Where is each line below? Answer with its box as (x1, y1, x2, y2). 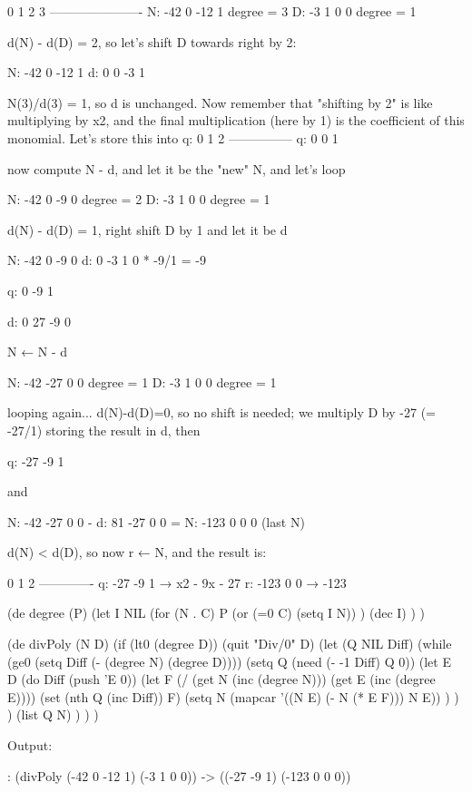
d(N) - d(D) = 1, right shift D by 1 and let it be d (7, 220, 288, 239)
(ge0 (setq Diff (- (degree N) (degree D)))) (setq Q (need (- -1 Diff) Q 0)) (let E (7, 651, 451, 670)
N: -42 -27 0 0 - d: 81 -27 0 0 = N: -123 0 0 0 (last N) (7, 512, 305, 531)
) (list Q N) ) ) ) (7, 705, 99, 724)
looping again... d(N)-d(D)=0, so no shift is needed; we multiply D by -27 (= (7, 403, 436, 422)
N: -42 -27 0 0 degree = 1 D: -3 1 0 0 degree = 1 (7, 372, 277, 391)
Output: (7, 736, 53, 755)
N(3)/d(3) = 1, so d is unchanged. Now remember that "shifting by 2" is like (7, 93, 433, 112)
